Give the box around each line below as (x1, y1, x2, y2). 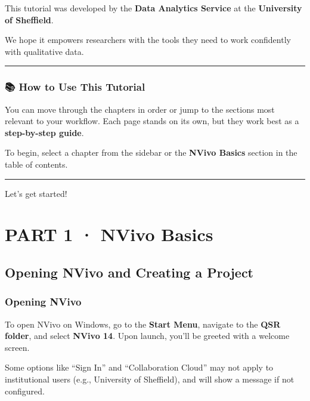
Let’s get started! (5, 187, 67, 199)
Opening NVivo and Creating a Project (5, 263, 253, 281)
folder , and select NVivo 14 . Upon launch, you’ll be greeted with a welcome (5, 329, 290, 342)
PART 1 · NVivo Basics (5, 222, 213, 246)
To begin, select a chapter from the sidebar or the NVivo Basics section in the (5, 146, 297, 159)
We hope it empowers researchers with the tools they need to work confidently (5, 33, 291, 46)
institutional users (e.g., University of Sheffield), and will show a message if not (5, 372, 294, 385)
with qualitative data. (5, 45, 84, 57)
